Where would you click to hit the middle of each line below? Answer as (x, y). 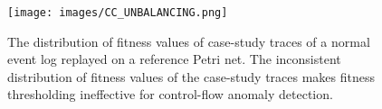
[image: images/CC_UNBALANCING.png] (118, 13)
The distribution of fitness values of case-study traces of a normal (189, 41)
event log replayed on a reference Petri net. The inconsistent (174, 59)
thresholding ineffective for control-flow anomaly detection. (170, 94)
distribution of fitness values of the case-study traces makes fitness (191, 76)
